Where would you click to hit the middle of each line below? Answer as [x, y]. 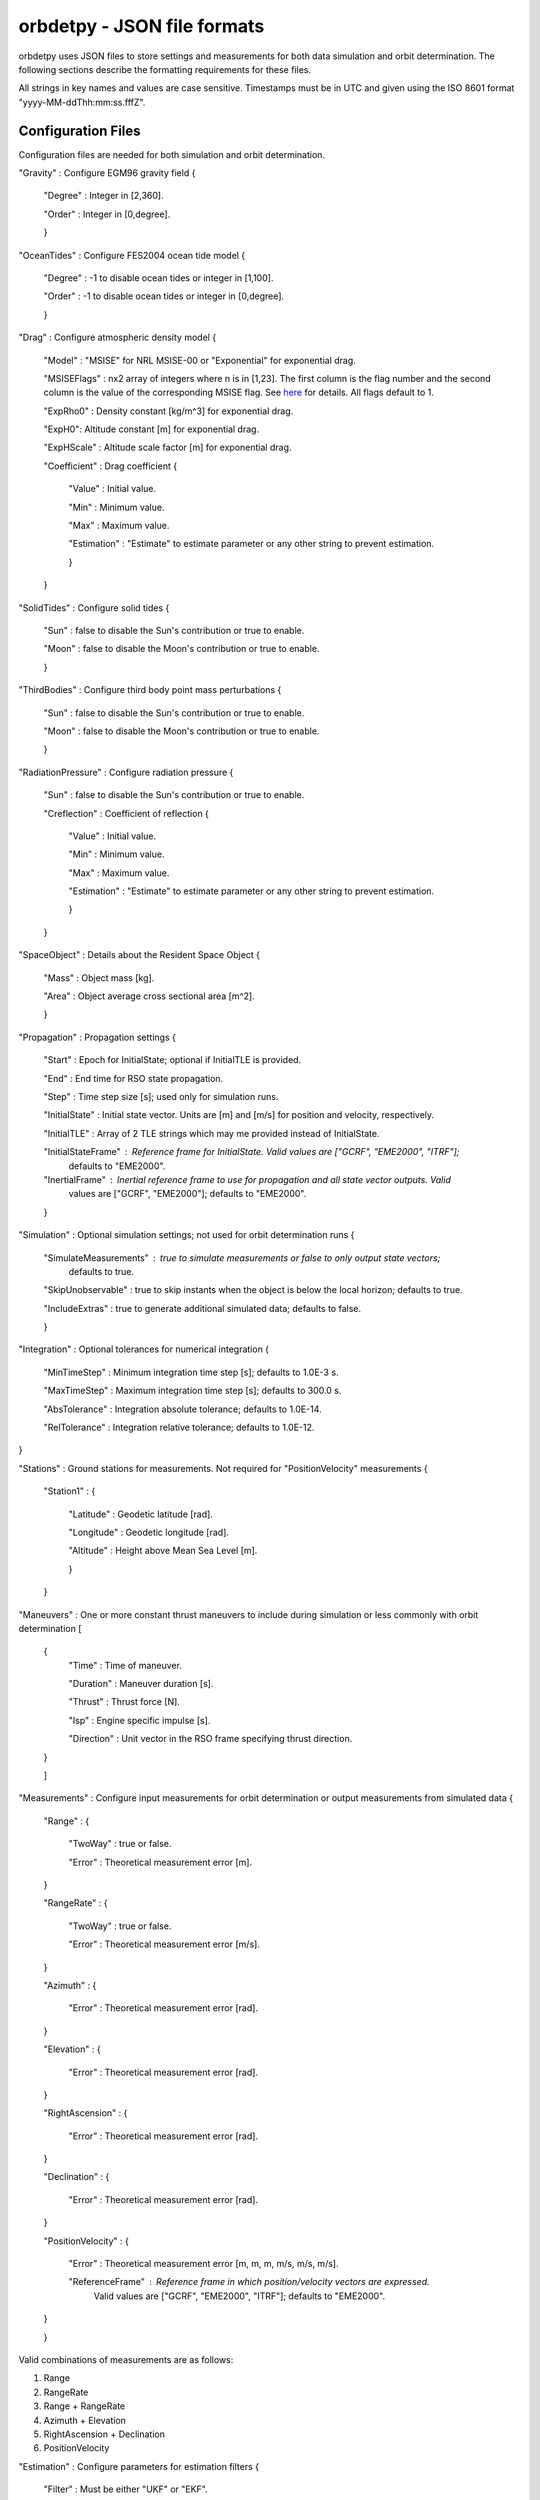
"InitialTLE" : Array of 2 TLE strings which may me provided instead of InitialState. [211, 1133]
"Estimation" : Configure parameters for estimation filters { [139, 2466]
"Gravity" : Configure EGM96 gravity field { [107, 173]
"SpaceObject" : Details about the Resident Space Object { [139, 955]
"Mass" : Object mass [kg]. [99, 977]
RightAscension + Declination [104, 2434]
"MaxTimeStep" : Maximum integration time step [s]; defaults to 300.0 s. [192, 1391]
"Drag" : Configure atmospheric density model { [117, 337]
